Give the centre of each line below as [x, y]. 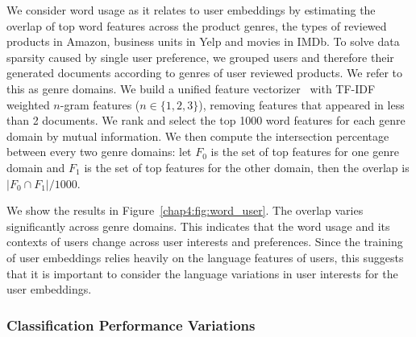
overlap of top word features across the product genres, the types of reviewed [197, 25]
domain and [36, 167]
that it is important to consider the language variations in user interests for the [202, 273]
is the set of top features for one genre [305, 152]
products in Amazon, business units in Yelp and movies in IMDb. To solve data [203, 41]
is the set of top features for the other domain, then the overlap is [247, 167]
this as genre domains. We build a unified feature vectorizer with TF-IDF [191, 88]
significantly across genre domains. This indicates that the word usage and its [198, 226]
